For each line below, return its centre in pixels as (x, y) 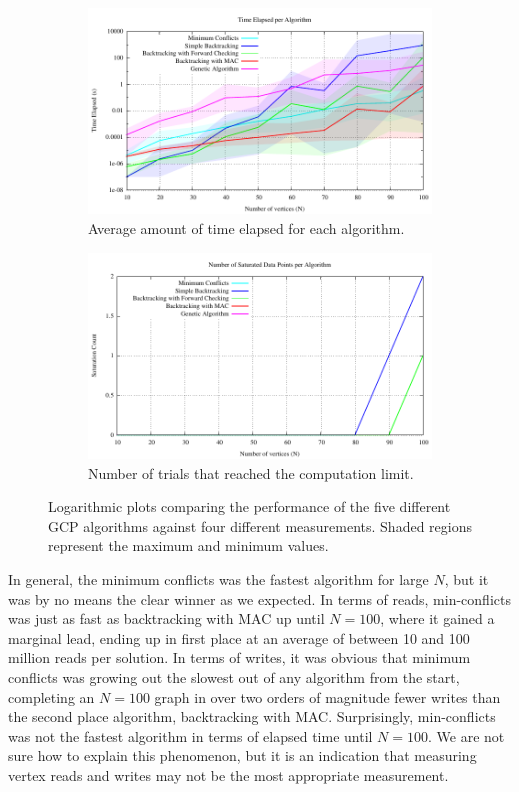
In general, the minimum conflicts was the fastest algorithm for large (218, 578)
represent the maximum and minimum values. (188, 545)
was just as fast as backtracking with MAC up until (166, 618)
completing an (51, 696)
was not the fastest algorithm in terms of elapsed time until (190, 735)
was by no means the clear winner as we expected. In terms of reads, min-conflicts (259, 598)
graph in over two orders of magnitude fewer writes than (327, 696)
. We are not (466, 735)
